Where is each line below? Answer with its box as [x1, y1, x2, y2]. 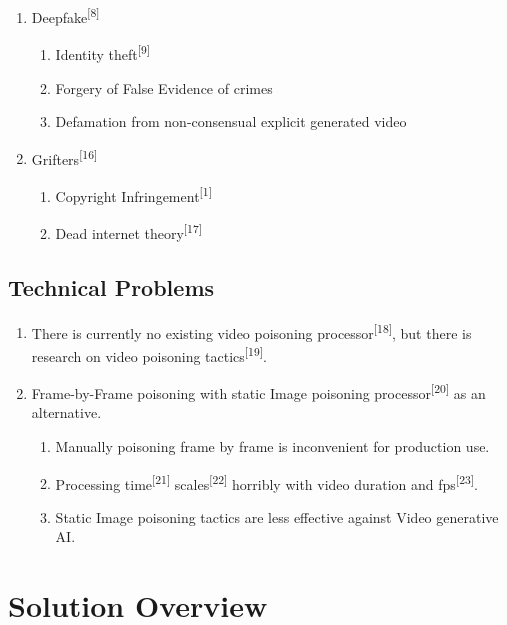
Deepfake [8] [31, 4, 100, 27]
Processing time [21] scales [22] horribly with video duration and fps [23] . [55, 470, 478, 494]
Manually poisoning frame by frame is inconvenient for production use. [55, 435, 490, 456]
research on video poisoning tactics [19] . [31, 342, 267, 366]
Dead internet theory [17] [55, 220, 202, 243]
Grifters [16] [31, 145, 98, 169]
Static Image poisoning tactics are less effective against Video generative [55, 506, 499, 527]
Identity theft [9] [55, 41, 150, 64]
